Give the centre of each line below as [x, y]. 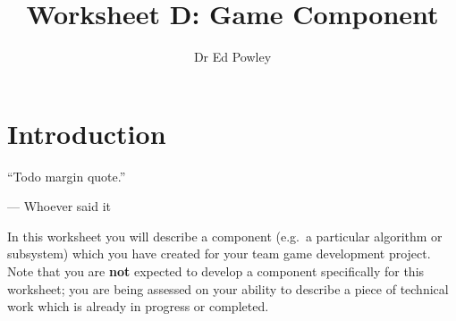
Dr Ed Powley [232, 57]
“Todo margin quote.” [67, 176]
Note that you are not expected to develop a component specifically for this [216, 271]
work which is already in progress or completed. [138, 306]
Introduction [87, 133]
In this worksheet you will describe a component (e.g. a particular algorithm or [225, 236]
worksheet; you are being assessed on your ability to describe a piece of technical [228, 288]
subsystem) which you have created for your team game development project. [219, 253]
